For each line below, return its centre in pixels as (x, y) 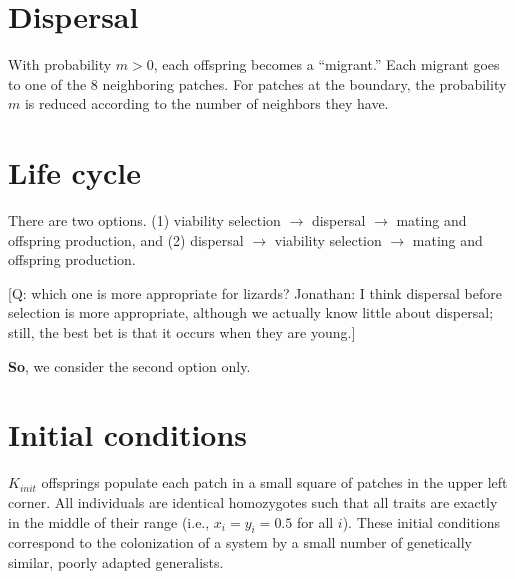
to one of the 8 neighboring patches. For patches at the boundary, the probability (257, 83)
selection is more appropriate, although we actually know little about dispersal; (251, 312)
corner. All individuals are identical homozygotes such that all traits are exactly (253, 501)
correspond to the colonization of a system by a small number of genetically (240, 542)
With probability (60, 64)
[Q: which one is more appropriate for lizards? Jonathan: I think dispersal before (255, 292)
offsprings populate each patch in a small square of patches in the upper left (274, 482)
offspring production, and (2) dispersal (126, 239)
